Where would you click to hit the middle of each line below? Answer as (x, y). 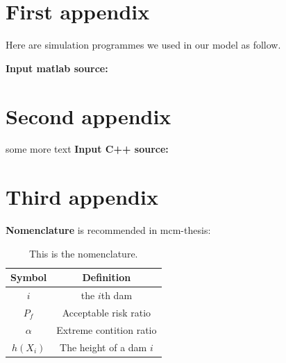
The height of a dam (103, 347)
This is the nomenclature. (83, 253)
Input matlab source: (57, 68)
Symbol (29, 277)
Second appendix (89, 116)
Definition (107, 277)
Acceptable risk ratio (107, 313)
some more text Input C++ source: (87, 149)
